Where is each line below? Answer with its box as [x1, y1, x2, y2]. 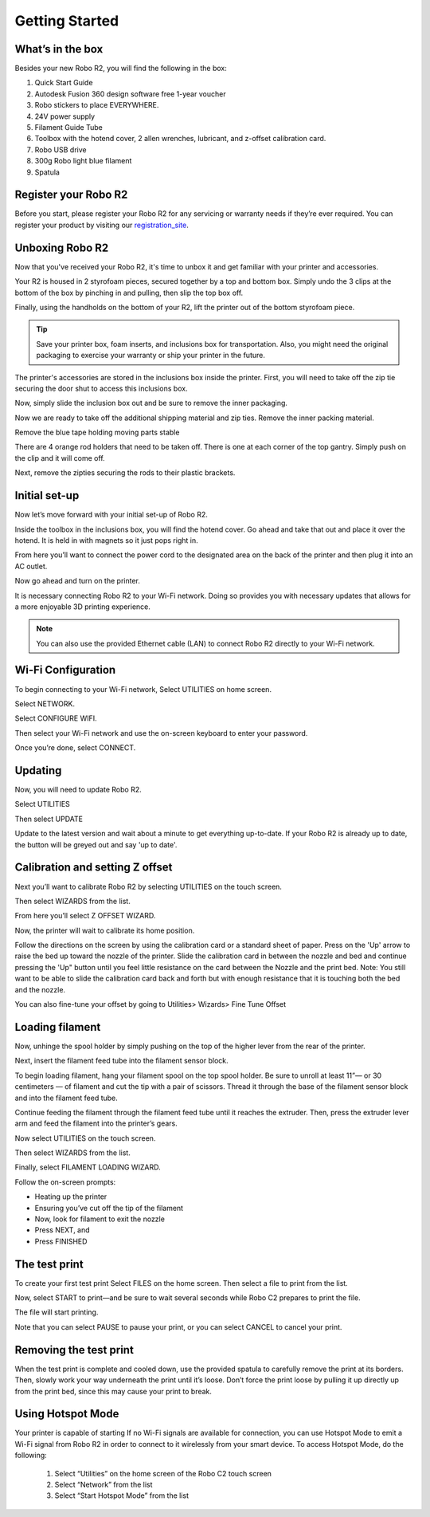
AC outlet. [14, 561, 48, 571]
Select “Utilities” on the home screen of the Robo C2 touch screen [54, 1468, 272, 1478]
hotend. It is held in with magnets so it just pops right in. [14, 535, 198, 545]
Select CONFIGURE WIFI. [14, 713, 97, 723]
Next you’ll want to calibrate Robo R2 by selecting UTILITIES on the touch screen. [14, 882, 283, 891]
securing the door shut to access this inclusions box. [14, 383, 188, 393]
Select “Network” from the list [54, 1480, 153, 1490]
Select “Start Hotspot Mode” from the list [54, 1491, 190, 1500]
